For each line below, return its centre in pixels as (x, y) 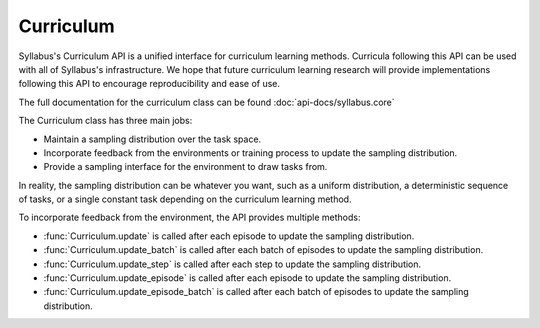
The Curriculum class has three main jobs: (105, 121)
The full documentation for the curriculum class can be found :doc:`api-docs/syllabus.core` (206, 102)
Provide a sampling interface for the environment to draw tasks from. (185, 167)
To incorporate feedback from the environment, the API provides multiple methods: (189, 217)
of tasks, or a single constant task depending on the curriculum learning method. (185, 199)
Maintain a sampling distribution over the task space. (152, 139)
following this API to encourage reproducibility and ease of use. (149, 84)
